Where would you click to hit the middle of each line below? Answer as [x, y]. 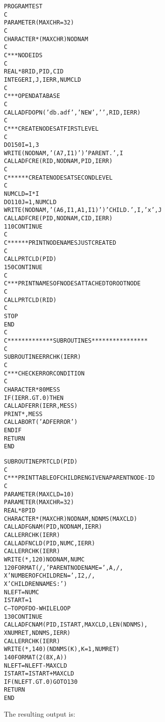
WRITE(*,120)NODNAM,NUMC [44, 559]
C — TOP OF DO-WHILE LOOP [37, 608]
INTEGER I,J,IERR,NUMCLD [43, 80]
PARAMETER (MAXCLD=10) [39, 494]
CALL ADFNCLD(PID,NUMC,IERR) [50, 543]
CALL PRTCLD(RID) [30, 300]
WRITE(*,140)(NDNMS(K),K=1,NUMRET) [62, 649]
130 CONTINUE [23, 617]
